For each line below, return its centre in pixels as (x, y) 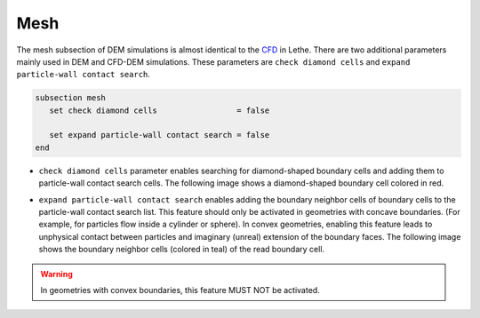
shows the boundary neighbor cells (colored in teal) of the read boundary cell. (181, 250)
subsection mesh (71, 98)
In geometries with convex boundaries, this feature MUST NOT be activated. (180, 290)
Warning (56, 274)
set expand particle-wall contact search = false (160, 135)
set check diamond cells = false (160, 110)
